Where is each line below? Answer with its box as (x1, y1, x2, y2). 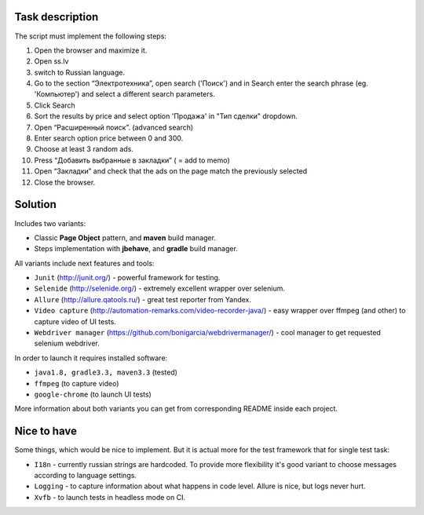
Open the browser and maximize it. (34, 46, 148, 55)
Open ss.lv (34, 57, 69, 66)
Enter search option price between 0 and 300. (34, 133, 184, 143)
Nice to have (14, 425, 78, 438)
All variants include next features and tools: (14, 258, 155, 268)
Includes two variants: (14, 218, 86, 228)
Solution (14, 198, 57, 211)
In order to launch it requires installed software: (14, 353, 168, 363)
